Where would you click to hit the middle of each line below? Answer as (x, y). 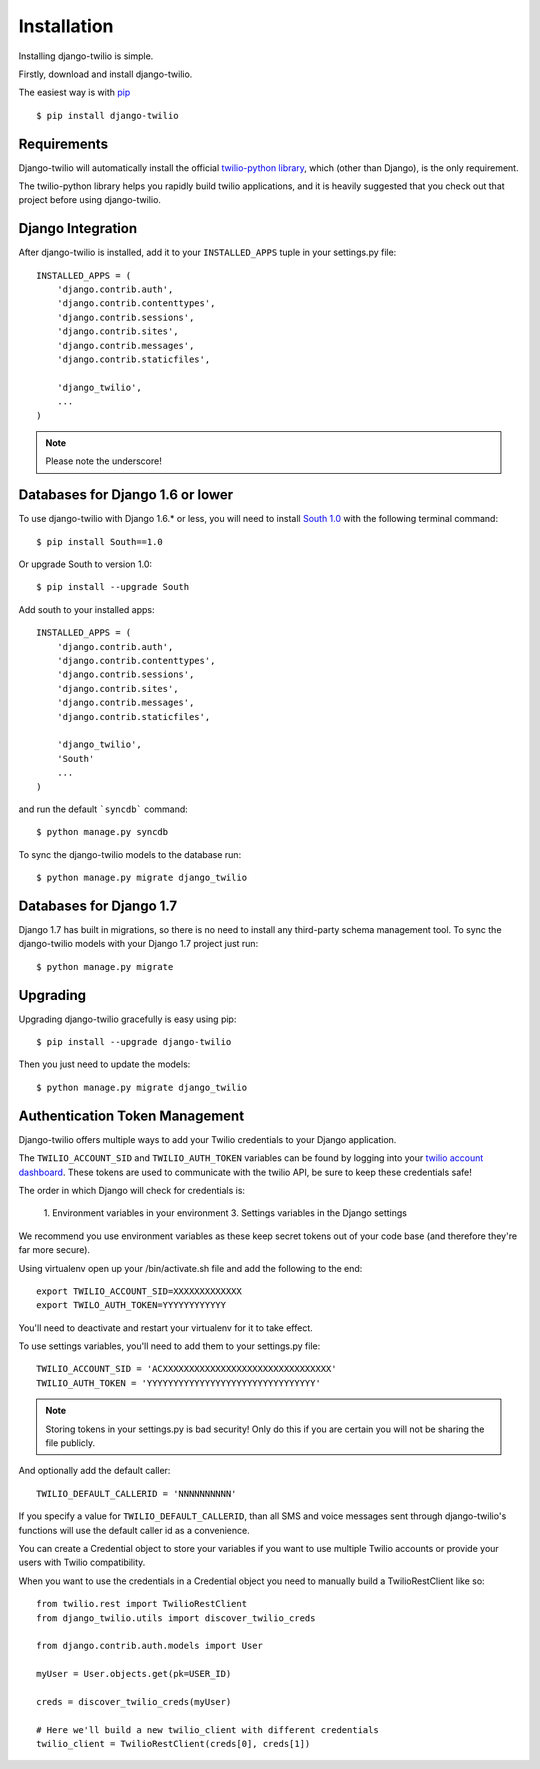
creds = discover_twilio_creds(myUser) (134, 1701)
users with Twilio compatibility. (82, 1562)
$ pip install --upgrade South (113, 587)
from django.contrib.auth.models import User (150, 1646)
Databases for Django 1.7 (98, 905)
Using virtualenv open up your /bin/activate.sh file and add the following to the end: (190, 1268)
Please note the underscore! (103, 461)
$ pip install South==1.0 (100, 541)
